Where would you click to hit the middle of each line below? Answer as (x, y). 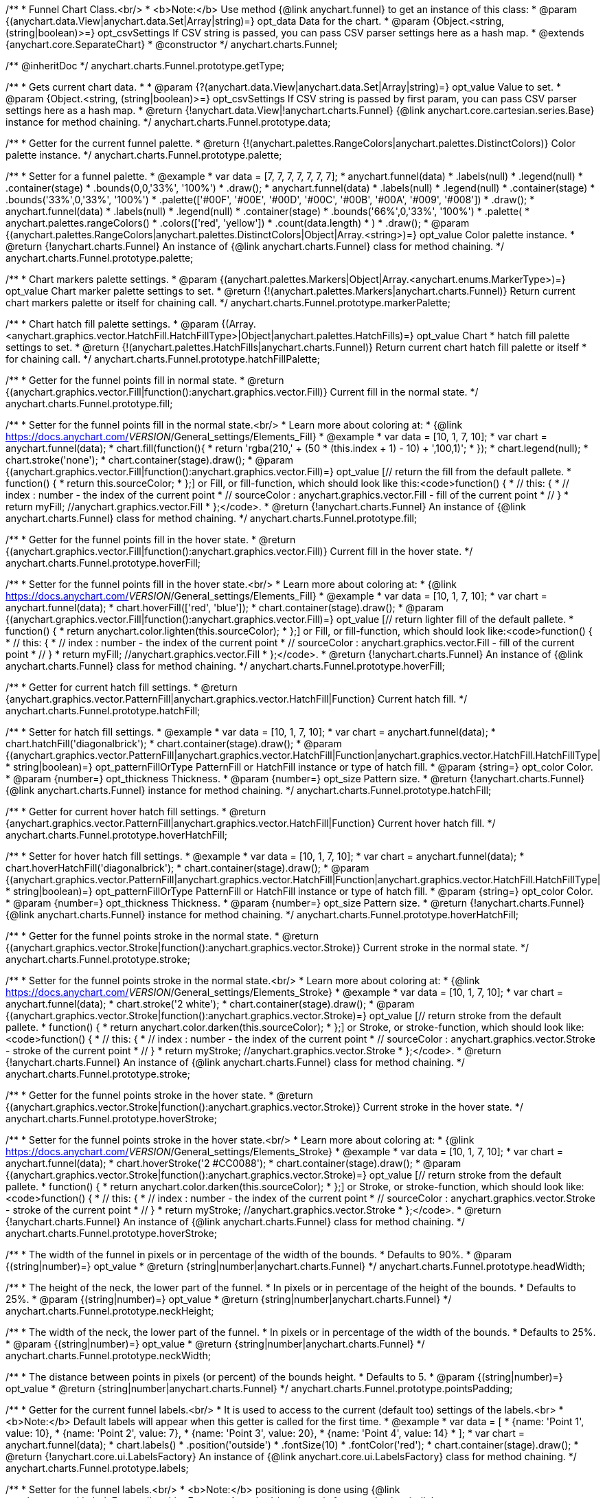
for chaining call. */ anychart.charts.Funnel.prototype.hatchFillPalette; (163, 359)
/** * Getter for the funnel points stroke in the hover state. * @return (159, 1095)
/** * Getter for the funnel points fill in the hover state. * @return (151, 540)
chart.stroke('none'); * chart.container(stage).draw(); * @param (150, 460)
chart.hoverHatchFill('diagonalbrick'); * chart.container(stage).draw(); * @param (187, 868)
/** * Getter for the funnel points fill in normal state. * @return (145, 380)
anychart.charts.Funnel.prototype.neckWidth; (108, 1355)
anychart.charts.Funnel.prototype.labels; (97, 1468)
